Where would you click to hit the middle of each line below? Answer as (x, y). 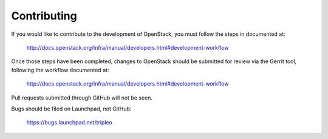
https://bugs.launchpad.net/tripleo (69, 123)
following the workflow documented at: (60, 70)
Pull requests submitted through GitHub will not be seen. (82, 98)
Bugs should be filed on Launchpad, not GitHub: (71, 109)
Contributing (44, 16)
